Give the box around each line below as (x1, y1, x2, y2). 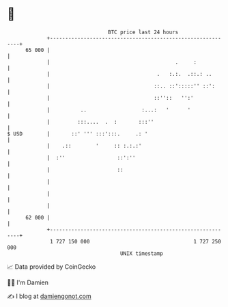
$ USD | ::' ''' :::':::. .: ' (7, 130, 148, 137)
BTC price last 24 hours (108, 29, 179, 36)
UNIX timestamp (119, 250, 164, 257)
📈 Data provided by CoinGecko (7, 263, 96, 271)
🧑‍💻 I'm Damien (7, 278, 49, 286)
